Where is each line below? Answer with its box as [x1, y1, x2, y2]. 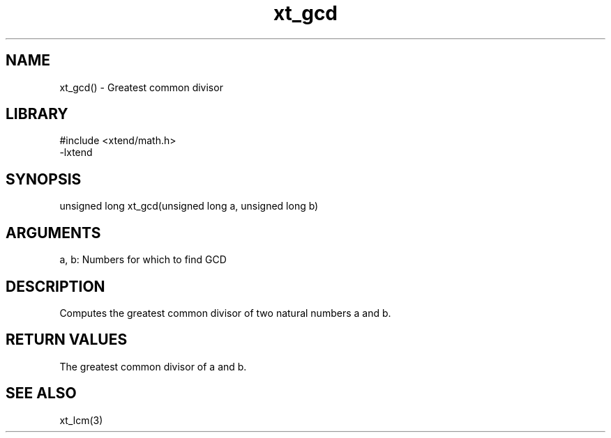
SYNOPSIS [6, 170, 82, 188]
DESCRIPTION [6, 277, 105, 295]
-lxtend [59, 146, 93, 159]
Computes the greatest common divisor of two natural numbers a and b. [59, 306, 391, 319]
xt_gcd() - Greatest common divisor [59, 81, 223, 93]
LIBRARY [6, 105, 68, 123]
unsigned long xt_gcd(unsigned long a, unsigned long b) [59, 200, 319, 212]
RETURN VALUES [6, 331, 128, 349]
